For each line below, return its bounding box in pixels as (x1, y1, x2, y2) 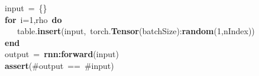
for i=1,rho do (5, 13, 62, 25)
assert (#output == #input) (5, 59, 114, 71)
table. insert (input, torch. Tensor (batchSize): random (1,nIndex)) (17, 25, 255, 37)
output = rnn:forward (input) (5, 48, 119, 60)
